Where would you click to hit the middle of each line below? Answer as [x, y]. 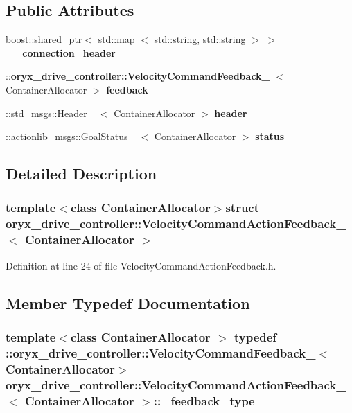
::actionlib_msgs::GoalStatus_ [71, 136]
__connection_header [61, 52]
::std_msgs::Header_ [50, 113]
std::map [116, 39]
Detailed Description [81, 174]
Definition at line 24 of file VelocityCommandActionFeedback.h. [141, 265]
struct [243, 208]
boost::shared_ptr [44, 39]
